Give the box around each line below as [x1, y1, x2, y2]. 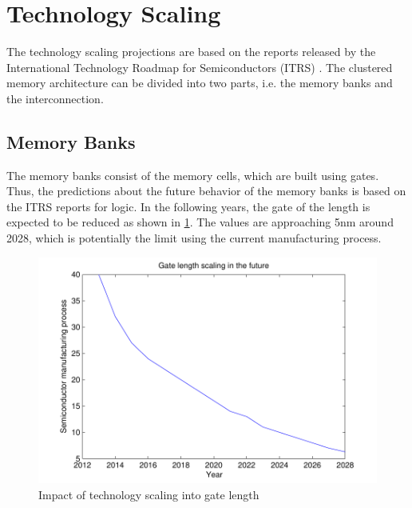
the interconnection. [6, 90, 104, 106]
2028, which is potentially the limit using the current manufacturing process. [6, 230, 382, 246]
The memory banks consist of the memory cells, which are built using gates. [6, 166, 379, 183]
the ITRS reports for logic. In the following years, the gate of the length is [6, 198, 370, 214]
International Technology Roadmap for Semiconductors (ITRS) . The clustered [6, 58, 393, 75]
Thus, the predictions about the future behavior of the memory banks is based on [6, 182, 406, 199]
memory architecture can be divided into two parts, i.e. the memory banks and [6, 74, 393, 91]
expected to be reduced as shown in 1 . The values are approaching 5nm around [6, 214, 394, 230]
